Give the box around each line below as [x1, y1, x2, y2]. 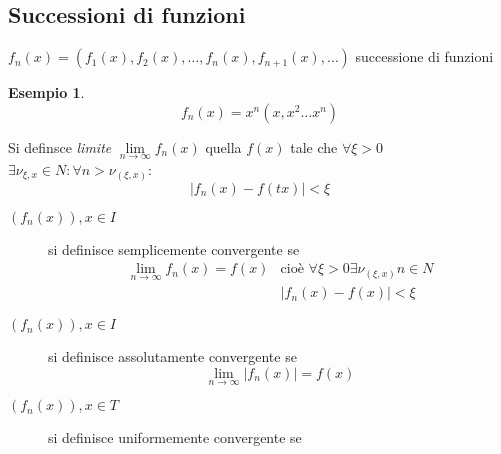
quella [205, 136, 242, 157]
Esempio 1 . [8, 82, 85, 103]
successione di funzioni [355, 46, 494, 67]
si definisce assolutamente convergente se [48, 346, 297, 367]
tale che [290, 136, 338, 157]
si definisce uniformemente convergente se [48, 427, 302, 448]
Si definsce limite [8, 136, 112, 157]
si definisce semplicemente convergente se [48, 238, 300, 259]
